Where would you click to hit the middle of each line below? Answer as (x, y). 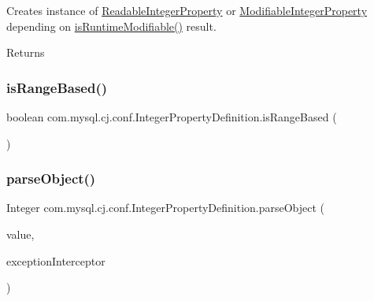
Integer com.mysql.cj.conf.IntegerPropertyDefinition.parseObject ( (166, 208)
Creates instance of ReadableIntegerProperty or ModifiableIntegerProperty (187, 10)
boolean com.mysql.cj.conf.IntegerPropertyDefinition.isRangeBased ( (172, 117)
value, (20, 234)
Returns (26, 52)
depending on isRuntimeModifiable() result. (111, 26)
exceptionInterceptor (56, 260)
